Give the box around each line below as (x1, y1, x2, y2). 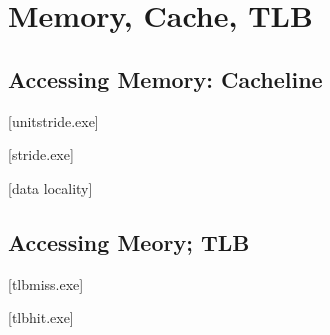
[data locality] (8, 177, 93, 198)
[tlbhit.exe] (8, 307, 74, 328)
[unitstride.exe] (8, 110, 99, 131)
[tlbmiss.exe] (8, 273, 84, 294)
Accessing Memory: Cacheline (8, 63, 323, 94)
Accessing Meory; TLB (8, 226, 250, 257)
